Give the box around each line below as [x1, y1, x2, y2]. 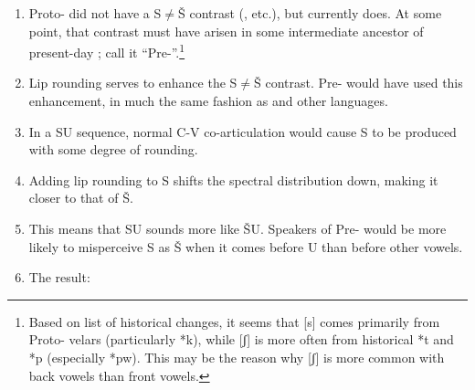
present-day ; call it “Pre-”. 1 [28, 40, 185, 61]
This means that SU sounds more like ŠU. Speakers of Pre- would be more [28, 219, 447, 237]
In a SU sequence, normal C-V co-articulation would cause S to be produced [28, 121, 457, 141]
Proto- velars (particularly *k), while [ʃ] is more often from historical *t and [28, 330, 454, 349]
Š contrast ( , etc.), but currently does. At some [177, 4, 442, 22]
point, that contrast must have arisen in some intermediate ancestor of [28, 21, 424, 40]
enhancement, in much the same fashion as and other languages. [28, 91, 388, 111]
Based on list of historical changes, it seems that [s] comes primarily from [28, 311, 440, 331]
